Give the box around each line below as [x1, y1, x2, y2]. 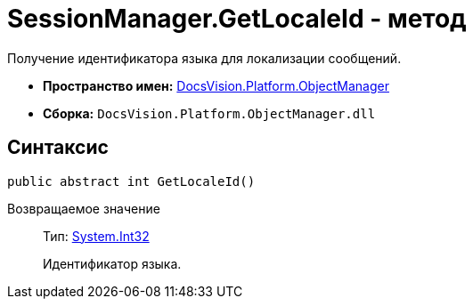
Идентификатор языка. [43, 255, 182, 271]
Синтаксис [7, 136, 109, 159]
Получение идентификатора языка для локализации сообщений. [7, 50, 402, 66]
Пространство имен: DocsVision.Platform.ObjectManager [43, 77, 389, 93]
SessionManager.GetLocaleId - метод [7, 4, 467, 34]
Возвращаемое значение [7, 200, 160, 216]
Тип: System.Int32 [43, 228, 150, 244]
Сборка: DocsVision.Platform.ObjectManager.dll [43, 105, 376, 121]
